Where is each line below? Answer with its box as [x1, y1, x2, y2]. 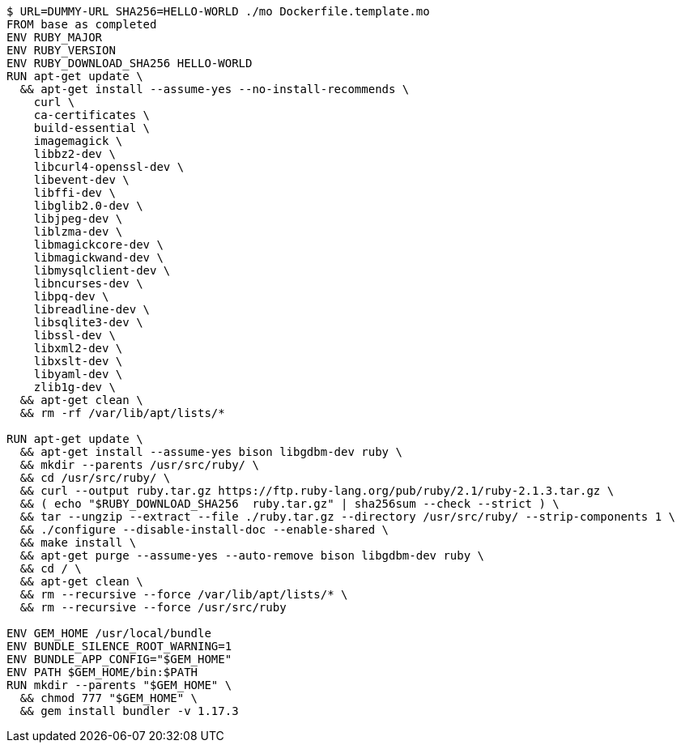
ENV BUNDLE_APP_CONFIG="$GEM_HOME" [6, 653, 232, 666]
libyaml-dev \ [33, 368, 123, 381]
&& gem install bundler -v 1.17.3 [19, 704, 239, 717]
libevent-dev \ [33, 173, 130, 186]
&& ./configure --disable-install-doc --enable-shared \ [19, 523, 389, 536]
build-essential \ [33, 121, 151, 134]
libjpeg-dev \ [33, 212, 123, 225]
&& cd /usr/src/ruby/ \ [19, 471, 171, 484]
